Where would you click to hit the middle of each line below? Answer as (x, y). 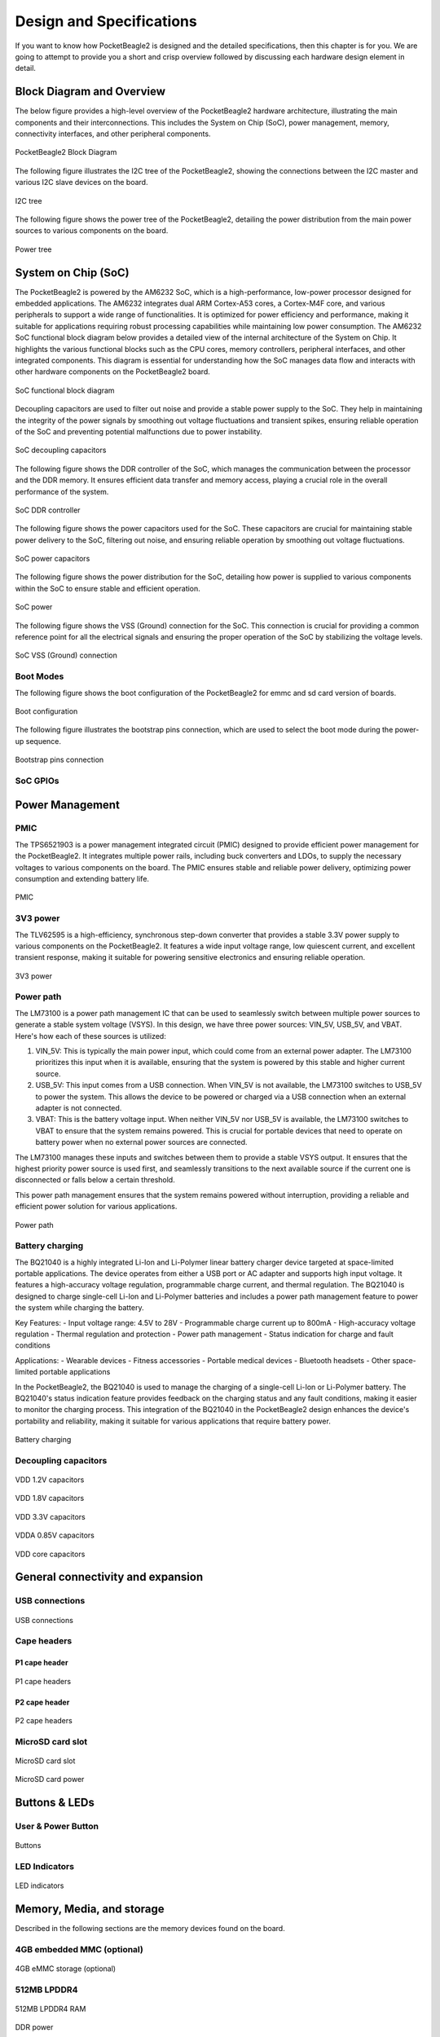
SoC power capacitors (53, 559)
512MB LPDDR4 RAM (51, 2009)
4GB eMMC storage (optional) (66, 1969)
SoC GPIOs (37, 781)
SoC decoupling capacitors (61, 450)
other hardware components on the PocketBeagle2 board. (113, 372)
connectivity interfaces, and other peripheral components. (113, 134)
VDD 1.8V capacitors (50, 1498)
